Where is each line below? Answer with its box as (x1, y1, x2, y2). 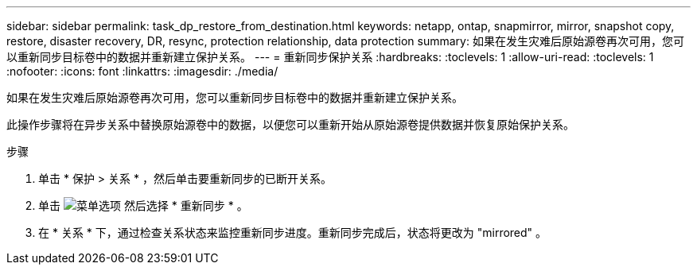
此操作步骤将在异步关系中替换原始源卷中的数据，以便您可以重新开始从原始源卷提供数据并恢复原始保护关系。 (6, 118, 574, 131)
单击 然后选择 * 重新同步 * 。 (38, 199, 248, 212)
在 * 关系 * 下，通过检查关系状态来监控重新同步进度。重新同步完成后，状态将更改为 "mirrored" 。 (38, 226, 547, 239)
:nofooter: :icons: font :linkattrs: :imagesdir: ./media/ (6, 64, 278, 78)
